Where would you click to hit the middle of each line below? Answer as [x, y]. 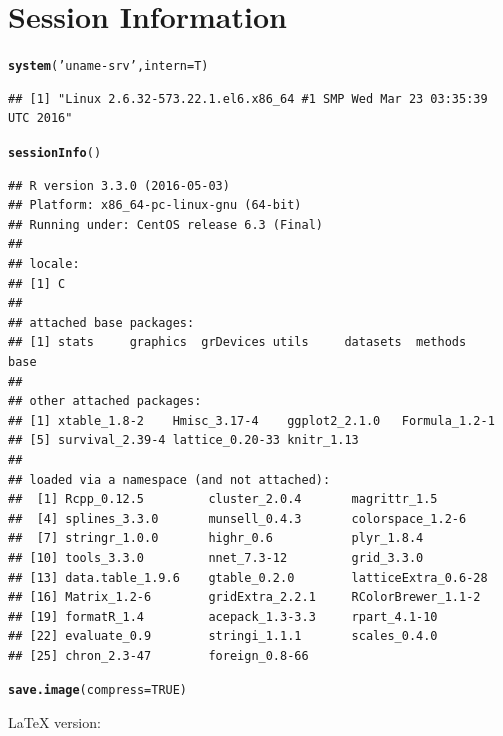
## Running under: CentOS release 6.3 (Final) [165, 224]
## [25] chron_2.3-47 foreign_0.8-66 [158, 655]
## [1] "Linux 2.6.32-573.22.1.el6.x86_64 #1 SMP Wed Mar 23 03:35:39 [248, 98]
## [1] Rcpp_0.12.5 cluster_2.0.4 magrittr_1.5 [223, 499]
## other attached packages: [105, 401]
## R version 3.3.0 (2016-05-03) [119, 185]
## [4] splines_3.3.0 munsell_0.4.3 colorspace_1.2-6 [237, 518]
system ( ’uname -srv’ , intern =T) [108, 66]
